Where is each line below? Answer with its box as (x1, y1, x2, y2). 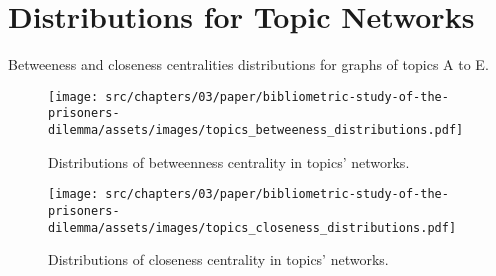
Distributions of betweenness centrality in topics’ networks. (48, 151, 410, 172)
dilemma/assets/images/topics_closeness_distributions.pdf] (48, 220, 457, 235)
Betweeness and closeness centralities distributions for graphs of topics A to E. (8, 54, 489, 75)
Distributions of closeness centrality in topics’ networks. (48, 249, 389, 270)
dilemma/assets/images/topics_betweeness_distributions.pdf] (48, 123, 464, 138)
